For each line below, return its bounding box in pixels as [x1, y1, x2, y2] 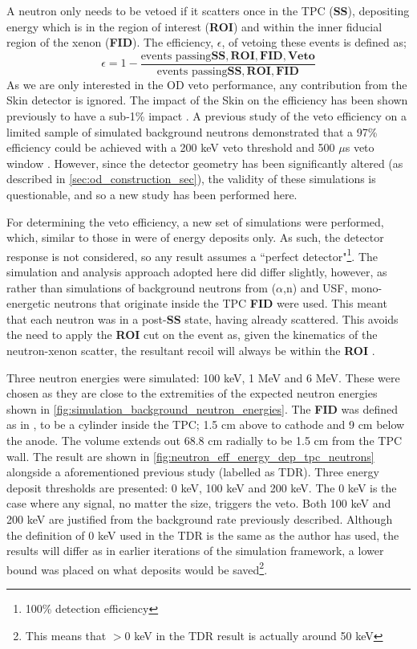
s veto [345, 139, 374, 156]
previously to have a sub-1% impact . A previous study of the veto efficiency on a [6, 108, 407, 124]
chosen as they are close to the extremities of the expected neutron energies [6, 385, 378, 402]
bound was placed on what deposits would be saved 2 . [6, 558, 268, 578]
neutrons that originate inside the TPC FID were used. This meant [54, 295, 387, 312]
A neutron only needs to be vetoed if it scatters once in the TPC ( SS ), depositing [6, 2, 410, 18]
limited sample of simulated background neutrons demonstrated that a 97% [6, 123, 378, 140]
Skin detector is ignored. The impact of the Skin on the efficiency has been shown [6, 92, 408, 108]
